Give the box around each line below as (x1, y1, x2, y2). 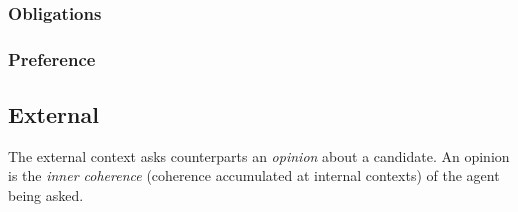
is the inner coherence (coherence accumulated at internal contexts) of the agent (8, 165, 500, 186)
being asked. (8, 185, 84, 206)
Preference (8, 46, 96, 71)
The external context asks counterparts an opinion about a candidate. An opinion (8, 145, 510, 166)
